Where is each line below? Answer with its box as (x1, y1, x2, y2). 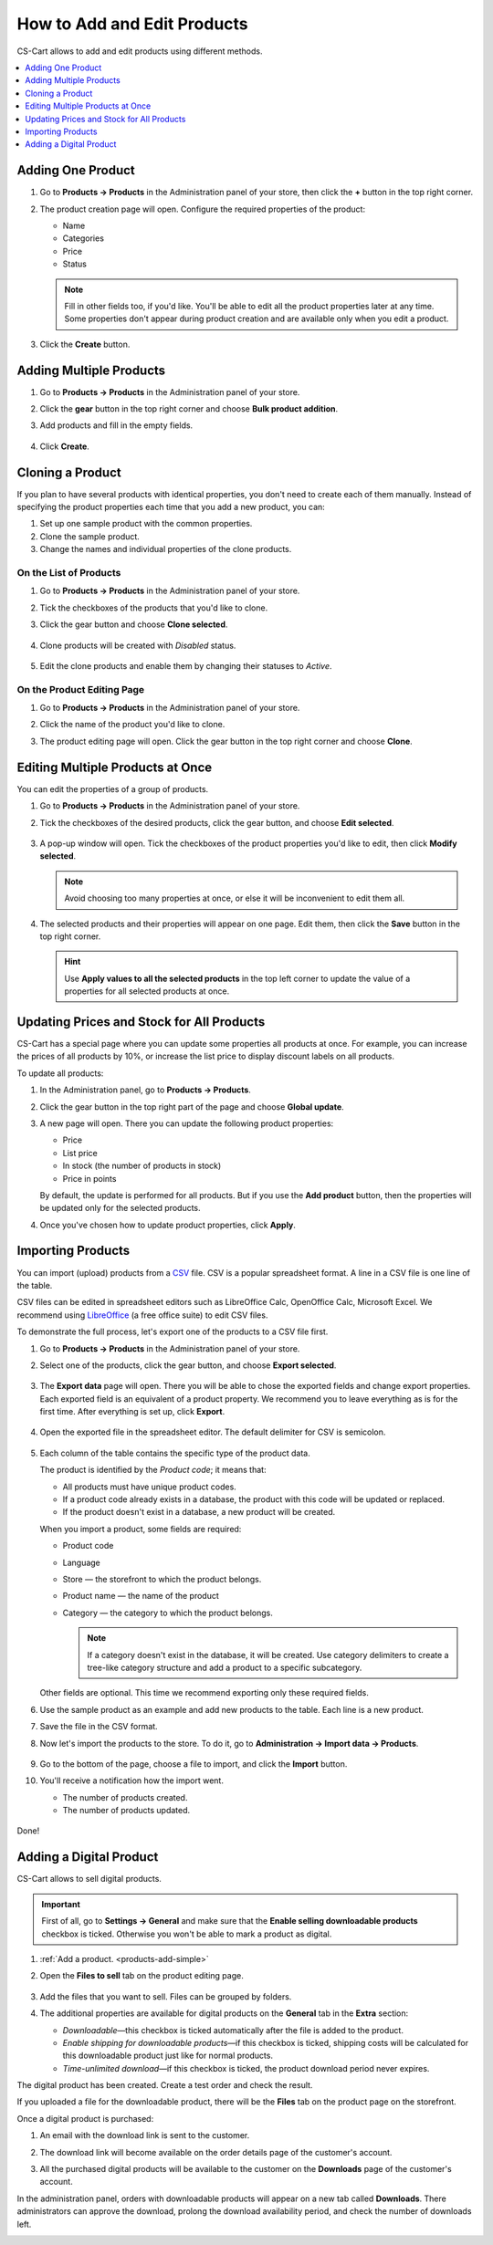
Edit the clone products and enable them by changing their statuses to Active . (39, 660, 332, 671)
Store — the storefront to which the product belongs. (62, 1574, 262, 1584)
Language (62, 1557, 100, 1568)
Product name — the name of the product (62, 1591, 219, 1602)
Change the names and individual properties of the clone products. (39, 544, 292, 555)
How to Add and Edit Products (16, 14, 248, 34)
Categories (62, 233, 105, 244)
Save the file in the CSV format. (39, 1721, 159, 1732)
